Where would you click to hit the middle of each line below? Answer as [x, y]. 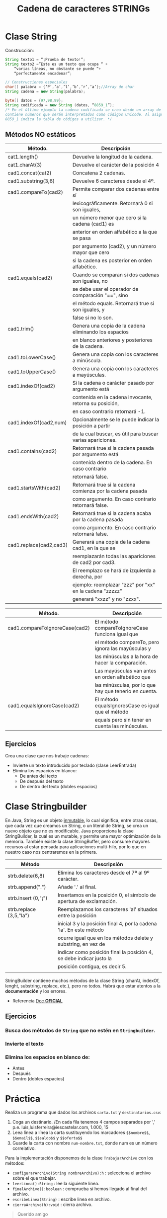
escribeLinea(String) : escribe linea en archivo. [62, 1199]
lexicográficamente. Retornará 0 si [113, 203]
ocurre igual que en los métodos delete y [105, 938]
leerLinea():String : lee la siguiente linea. [56, 1184]
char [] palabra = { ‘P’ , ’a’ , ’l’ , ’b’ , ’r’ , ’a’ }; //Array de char [70, 87]
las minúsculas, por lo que [125, 685]
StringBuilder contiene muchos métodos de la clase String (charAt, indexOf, [83, 980]
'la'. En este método [81, 930]
